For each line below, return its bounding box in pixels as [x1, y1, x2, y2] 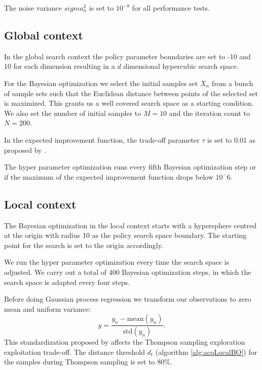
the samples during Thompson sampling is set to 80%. [4, 356, 172, 367]
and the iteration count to [169, 107, 250, 118]
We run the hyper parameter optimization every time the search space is [4, 257, 230, 267]
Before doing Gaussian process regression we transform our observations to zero [4, 294, 251, 304]
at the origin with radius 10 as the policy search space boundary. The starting [4, 230, 247, 240]
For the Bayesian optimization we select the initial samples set [4, 77, 198, 88]
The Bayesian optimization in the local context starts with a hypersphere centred [4, 220, 257, 230]
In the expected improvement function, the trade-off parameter [4, 134, 200, 145]
